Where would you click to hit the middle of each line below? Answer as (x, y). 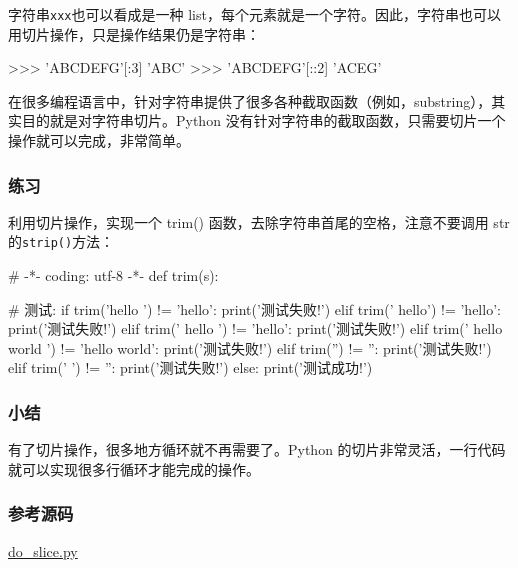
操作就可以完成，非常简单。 (99, 140)
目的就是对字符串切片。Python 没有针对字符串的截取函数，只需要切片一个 (263, 120)
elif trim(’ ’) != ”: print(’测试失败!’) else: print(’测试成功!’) (190, 367)
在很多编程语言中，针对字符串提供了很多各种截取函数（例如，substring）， (250, 100)
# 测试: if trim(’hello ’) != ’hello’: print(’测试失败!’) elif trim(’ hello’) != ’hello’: (254, 308)
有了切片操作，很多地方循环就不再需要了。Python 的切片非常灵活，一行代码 (257, 449)
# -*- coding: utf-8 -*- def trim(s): (113, 275)
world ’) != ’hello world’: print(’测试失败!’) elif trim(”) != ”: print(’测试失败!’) (250, 347)
